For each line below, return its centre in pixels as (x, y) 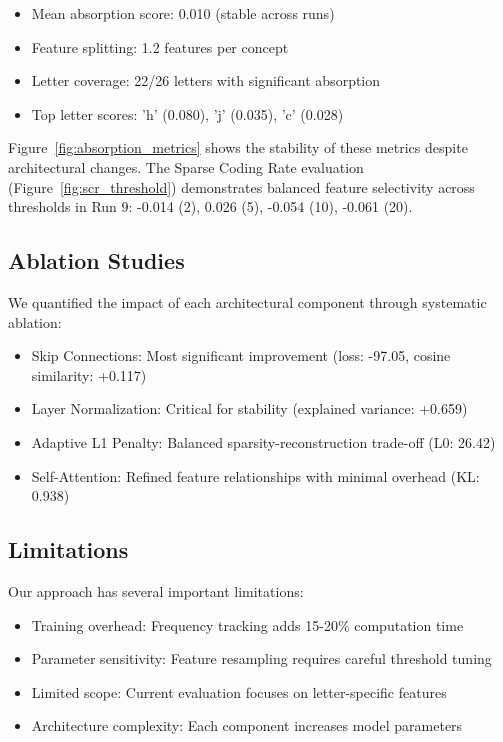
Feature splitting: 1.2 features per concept (160, 46)
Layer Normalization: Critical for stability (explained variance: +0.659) (249, 408)
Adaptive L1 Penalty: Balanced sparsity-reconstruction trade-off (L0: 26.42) (263, 441)
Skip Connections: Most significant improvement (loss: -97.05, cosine (241, 355)
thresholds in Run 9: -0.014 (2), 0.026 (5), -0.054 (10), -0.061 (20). (210, 206)
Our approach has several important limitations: (156, 590)
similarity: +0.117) (89, 374)
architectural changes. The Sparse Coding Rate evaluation (186, 166)
